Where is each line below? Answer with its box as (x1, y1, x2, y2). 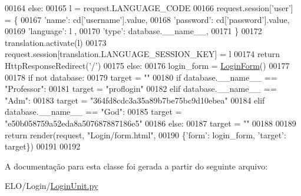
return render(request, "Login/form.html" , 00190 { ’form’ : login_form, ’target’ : (5, 128, 286, 141)
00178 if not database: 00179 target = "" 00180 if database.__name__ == (5, 71, 277, 83)
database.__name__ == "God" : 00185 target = (5, 105, 182, 118)
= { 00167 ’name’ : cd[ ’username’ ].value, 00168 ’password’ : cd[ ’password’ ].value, (5, 13, 290, 25)
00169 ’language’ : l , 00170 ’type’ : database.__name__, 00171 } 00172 (5, 25, 262, 37)
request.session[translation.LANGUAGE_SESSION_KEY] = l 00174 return (5, 48, 280, 60)
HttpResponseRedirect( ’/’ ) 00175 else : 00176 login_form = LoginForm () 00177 (5, 59, 290, 71)
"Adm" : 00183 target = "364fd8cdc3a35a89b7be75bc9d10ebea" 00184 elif (5, 94, 265, 106)
